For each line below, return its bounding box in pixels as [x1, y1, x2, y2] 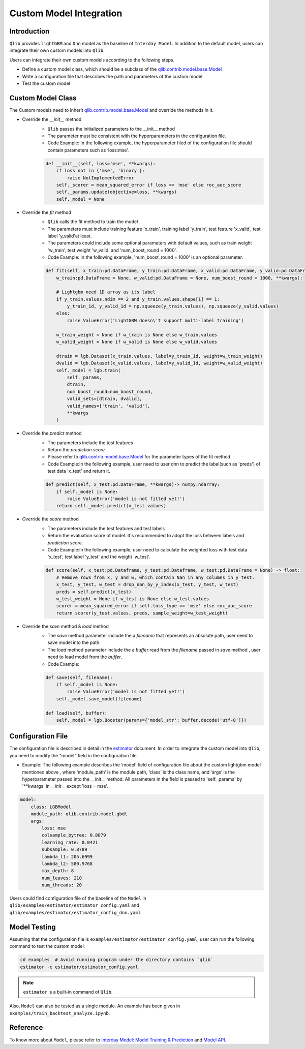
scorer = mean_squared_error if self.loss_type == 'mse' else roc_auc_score [56, 603, 252, 609]
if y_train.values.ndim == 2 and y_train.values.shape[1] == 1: [56, 296, 220, 302]
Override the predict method [22, 430, 82, 437]
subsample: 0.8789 [41, 847, 87, 852]
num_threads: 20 [41, 882, 82, 888]
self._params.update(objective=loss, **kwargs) [56, 189, 177, 195]
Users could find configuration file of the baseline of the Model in [9, 895, 147, 902]
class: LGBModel [30, 804, 71, 810]
